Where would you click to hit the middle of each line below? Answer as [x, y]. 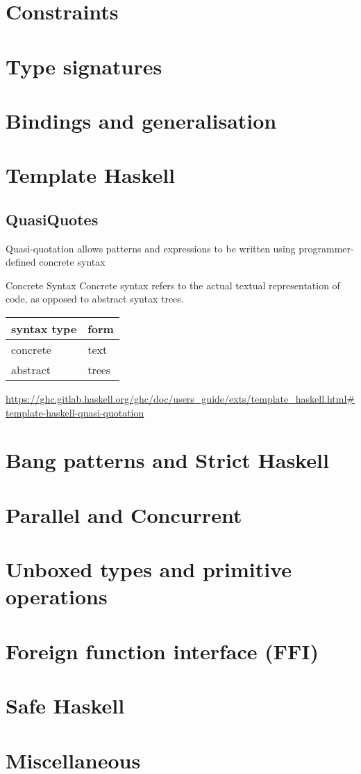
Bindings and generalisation [141, 120]
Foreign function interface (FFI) [162, 651]
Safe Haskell [65, 706]
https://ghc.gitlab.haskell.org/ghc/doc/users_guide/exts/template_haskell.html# [180, 399]
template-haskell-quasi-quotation [75, 412]
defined [21, 262]
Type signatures [84, 66]
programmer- [326, 248]
